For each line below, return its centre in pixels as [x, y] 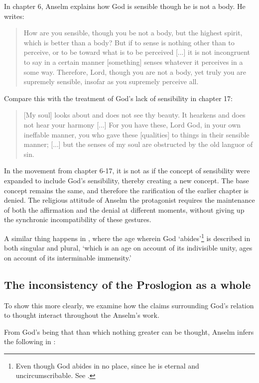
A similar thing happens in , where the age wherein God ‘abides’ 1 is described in [127, 237]
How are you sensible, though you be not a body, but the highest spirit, [133, 33]
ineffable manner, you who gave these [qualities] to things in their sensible [136, 134]
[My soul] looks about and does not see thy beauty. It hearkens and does [134, 115]
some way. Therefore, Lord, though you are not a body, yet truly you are [135, 71]
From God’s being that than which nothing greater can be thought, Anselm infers [129, 331]
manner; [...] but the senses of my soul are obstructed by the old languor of [138, 144]
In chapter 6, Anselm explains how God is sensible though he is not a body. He [125, 6]
